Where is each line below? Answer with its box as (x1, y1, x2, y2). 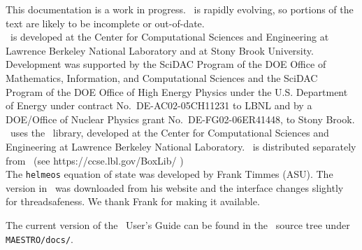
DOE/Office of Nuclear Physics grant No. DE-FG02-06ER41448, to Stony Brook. (6, 111, 355, 126)
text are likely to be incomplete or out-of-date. (6, 15, 205, 30)
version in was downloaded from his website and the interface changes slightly (6, 180, 344, 195)
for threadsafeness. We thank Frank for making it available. (6, 194, 260, 209)
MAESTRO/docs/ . (6, 231, 73, 246)
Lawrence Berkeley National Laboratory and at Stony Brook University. (6, 43, 314, 57)
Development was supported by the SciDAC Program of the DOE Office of (6, 57, 326, 71)
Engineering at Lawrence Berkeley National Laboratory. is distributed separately (6, 139, 356, 153)
